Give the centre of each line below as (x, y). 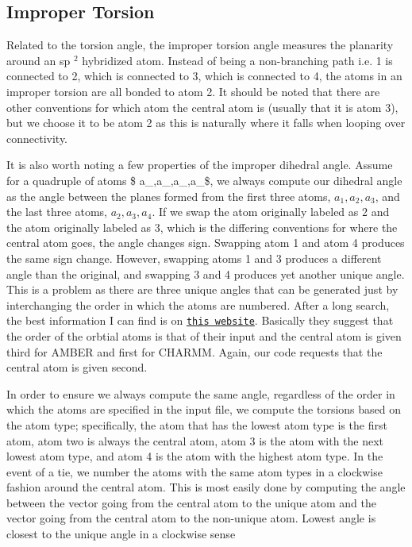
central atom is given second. (77, 367)
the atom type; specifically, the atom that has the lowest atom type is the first (197, 424)
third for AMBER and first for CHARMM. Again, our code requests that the (194, 351)
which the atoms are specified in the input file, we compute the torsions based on (204, 409)
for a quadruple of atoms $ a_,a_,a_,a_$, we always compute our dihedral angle (204, 180)
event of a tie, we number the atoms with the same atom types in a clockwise (194, 471)
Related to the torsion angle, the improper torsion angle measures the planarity (200, 45)
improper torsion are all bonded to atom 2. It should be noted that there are (193, 91)
